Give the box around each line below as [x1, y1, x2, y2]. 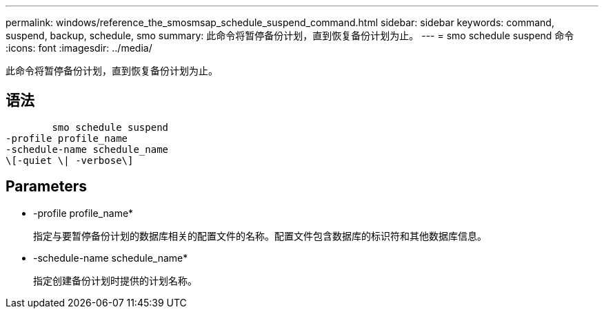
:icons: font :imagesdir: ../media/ [6, 42, 152, 54]
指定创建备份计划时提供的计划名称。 [33, 274, 197, 286]
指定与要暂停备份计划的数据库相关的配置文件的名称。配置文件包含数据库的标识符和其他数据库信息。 [33, 229, 487, 242]
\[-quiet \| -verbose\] [6, 154, 134, 166]
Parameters [6, 178, 87, 196]
